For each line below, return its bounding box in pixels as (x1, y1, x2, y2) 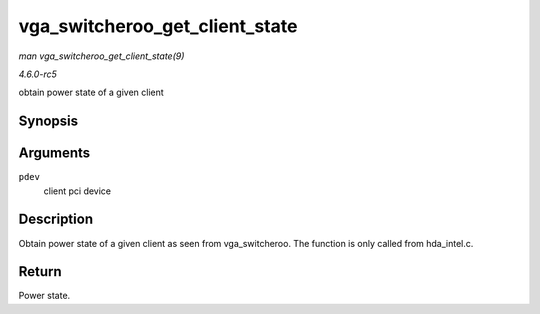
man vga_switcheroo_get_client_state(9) (18, 50, 185, 62)
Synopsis (18, 113, 79, 130)
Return (18, 263, 62, 280)
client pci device (43, 185, 112, 197)
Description (18, 211, 94, 228)
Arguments (18, 145, 91, 162)
